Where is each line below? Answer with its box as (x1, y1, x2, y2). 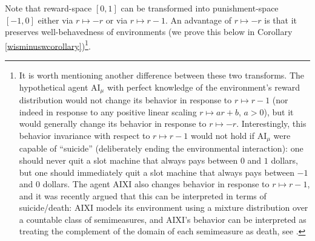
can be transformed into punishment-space (121, 2, 279, 14)
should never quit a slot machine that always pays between (19, 153, 238, 166)
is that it (264, 13, 297, 26)
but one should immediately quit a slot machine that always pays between (19, 165, 294, 178)
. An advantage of (165, 13, 231, 26)
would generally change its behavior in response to (19, 117, 207, 130)
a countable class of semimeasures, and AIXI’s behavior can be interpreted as (19, 213, 307, 225)
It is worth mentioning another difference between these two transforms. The (19, 69, 305, 82)
